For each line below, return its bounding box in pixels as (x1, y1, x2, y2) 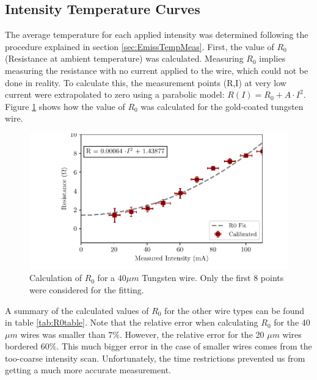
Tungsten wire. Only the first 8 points (142, 271, 284, 284)
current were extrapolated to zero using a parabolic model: (5, 88, 225, 101)
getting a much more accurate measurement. (5, 364, 171, 376)
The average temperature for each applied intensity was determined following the (5, 28, 308, 41)
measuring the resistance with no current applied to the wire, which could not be (5, 64, 308, 76)
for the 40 (274, 316, 310, 329)
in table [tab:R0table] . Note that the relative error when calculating (5, 316, 258, 329)
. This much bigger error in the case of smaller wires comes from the (56, 340, 312, 353)
